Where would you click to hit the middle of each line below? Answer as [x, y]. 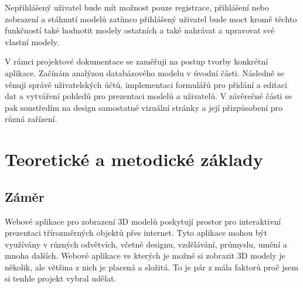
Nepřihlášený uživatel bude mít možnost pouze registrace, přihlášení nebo [137, 7]
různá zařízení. [31, 119]
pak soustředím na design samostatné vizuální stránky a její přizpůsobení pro [144, 107]
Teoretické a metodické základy [134, 159]
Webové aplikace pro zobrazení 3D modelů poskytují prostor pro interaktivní [143, 221]
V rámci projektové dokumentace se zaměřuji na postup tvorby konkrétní [137, 61]
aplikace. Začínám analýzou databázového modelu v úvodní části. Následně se [144, 72]
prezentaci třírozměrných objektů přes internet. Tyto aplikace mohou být [136, 233]
